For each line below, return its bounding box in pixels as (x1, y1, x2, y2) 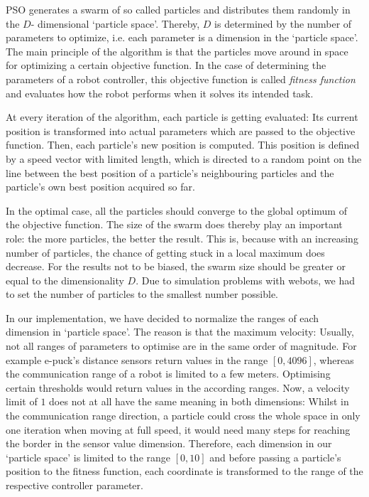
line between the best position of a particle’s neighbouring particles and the (6, 165, 334, 180)
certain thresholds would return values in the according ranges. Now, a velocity (6, 380, 350, 395)
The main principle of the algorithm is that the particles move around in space (6, 43, 348, 58)
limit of (6, 394, 38, 409)
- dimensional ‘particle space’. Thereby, (31, 16, 200, 31)
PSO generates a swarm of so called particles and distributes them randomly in (6, 2, 351, 16)
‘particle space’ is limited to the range (6, 449, 170, 464)
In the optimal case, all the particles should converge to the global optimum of (6, 203, 347, 218)
